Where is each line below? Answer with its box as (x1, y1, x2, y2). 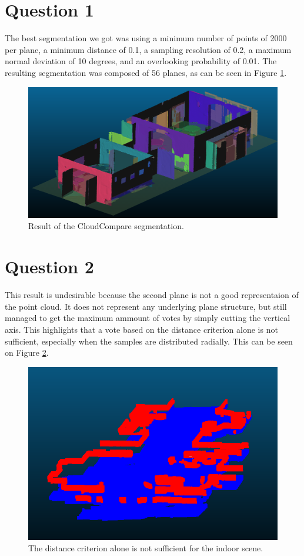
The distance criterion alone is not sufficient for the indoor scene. (28, 542, 263, 554)
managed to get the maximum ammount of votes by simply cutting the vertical (5, 312, 290, 324)
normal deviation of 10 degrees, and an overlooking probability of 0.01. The (5, 55, 277, 67)
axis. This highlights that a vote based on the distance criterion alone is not (5, 323, 278, 335)
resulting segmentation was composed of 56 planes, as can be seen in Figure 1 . (5, 66, 287, 78)
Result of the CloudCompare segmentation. (28, 220, 184, 232)
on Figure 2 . (5, 346, 49, 359)
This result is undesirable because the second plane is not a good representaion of (5, 289, 299, 301)
